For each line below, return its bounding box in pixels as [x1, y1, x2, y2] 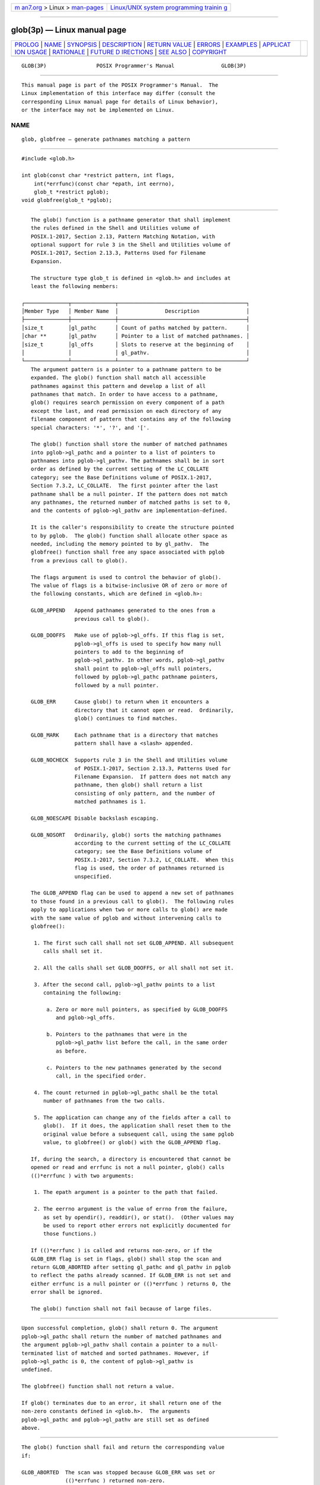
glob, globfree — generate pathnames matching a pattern [21, 136, 191, 143]
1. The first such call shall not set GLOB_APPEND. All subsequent [33, 939, 234, 946]
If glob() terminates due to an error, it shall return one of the [21, 1399, 222, 1406]
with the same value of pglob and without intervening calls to [30, 915, 222, 921]
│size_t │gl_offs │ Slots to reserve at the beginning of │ [21, 341, 250, 347]
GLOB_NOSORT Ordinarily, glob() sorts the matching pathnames [30, 832, 222, 838]
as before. [55, 1047, 88, 1054]
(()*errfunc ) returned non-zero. [65, 1477, 165, 1484]
